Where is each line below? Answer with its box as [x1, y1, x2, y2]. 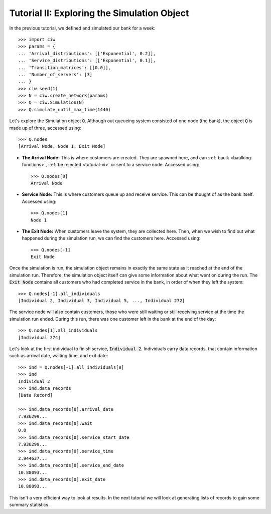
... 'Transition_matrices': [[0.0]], [18, 65, 111, 70]
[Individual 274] [18, 335, 61, 340]
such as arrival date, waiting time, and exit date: [9, 353, 108, 359]
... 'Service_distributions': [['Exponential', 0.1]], [18, 58, 156, 64]
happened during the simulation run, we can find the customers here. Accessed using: [22, 235, 201, 241]
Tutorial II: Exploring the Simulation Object [9, 8, 189, 19]
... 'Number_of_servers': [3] [18, 72, 93, 77]
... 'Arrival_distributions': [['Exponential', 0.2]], [18, 51, 156, 56]
